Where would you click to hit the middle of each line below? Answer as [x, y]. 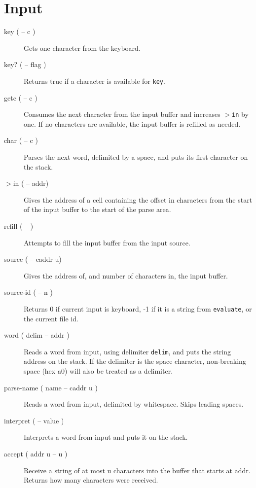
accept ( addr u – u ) [36, 453]
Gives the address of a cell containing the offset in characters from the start [138, 199]
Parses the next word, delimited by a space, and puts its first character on [136, 157]
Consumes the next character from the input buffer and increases [122, 114]
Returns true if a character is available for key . [94, 81]
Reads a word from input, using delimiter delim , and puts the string [127, 351]
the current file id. [51, 318]
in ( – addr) [31, 183]
